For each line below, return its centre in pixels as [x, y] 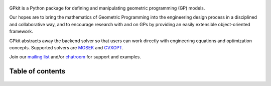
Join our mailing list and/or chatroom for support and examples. [75, 57]
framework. [21, 31]
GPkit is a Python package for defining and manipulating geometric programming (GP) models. [107, 8]
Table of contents [37, 71]
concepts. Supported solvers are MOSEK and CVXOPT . [66, 47]
